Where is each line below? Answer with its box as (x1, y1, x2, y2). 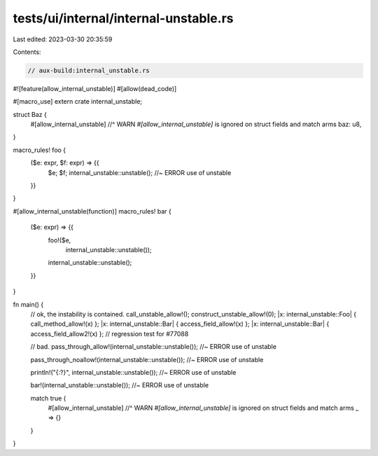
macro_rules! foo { (13, 146, 66, 154)
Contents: (13, 48, 41, 56)
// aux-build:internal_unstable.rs (27, 67, 150, 74)
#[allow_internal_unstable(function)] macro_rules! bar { (13, 207, 171, 215)
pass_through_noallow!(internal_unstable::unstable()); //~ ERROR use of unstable (30, 355, 264, 364)
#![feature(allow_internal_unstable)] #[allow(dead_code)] (13, 84, 177, 92)
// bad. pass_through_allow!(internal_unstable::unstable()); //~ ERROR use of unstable (30, 343, 276, 351)
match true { (30, 394, 66, 402)
